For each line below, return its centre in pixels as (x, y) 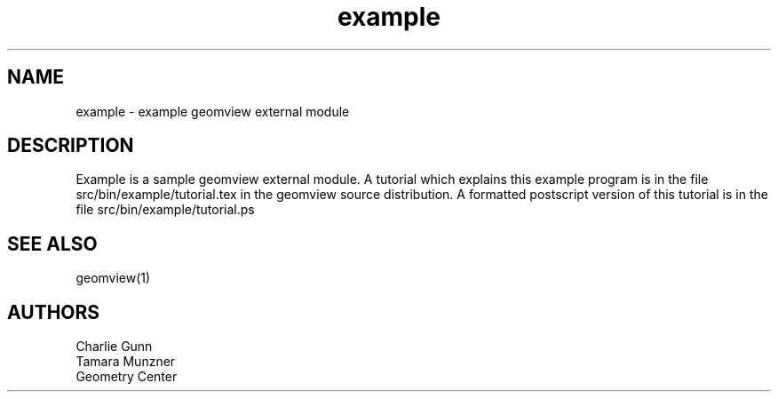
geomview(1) (113, 278)
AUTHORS (54, 312)
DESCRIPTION (71, 146)
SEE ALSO (52, 243)
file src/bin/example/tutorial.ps (165, 210)
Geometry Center (127, 377)
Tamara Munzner (126, 362)
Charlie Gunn (114, 347)
